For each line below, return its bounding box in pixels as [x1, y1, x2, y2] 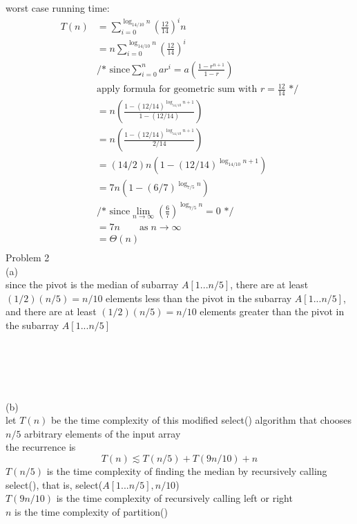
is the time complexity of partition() [15, 504, 168, 518]
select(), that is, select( [6, 477, 103, 492]
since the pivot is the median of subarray [6, 277, 179, 292]
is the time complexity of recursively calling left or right [56, 491, 293, 505]
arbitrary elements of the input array [24, 426, 181, 440]
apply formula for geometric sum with [96, 84, 258, 95]
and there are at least [6, 304, 97, 319]
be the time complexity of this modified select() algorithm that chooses [50, 413, 352, 427]
